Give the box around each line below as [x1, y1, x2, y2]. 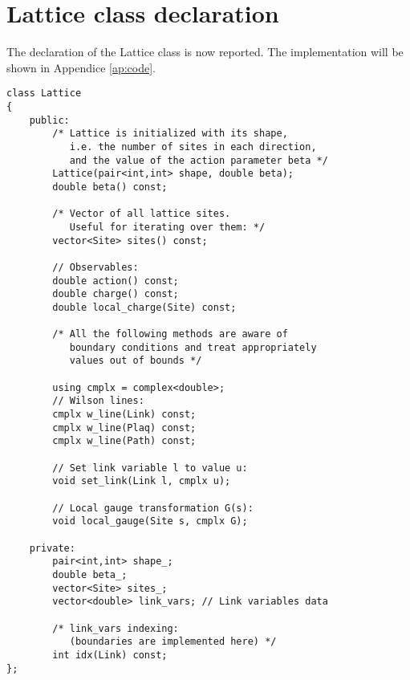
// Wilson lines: [52, 395, 144, 407]
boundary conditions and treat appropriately [69, 341, 317, 353]
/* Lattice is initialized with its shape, [52, 128, 288, 140]
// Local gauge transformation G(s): [52, 502, 254, 514]
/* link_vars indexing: [52, 622, 179, 634]
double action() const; [52, 275, 179, 287]
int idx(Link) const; [52, 649, 168, 661]
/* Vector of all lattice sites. [52, 208, 231, 220]
